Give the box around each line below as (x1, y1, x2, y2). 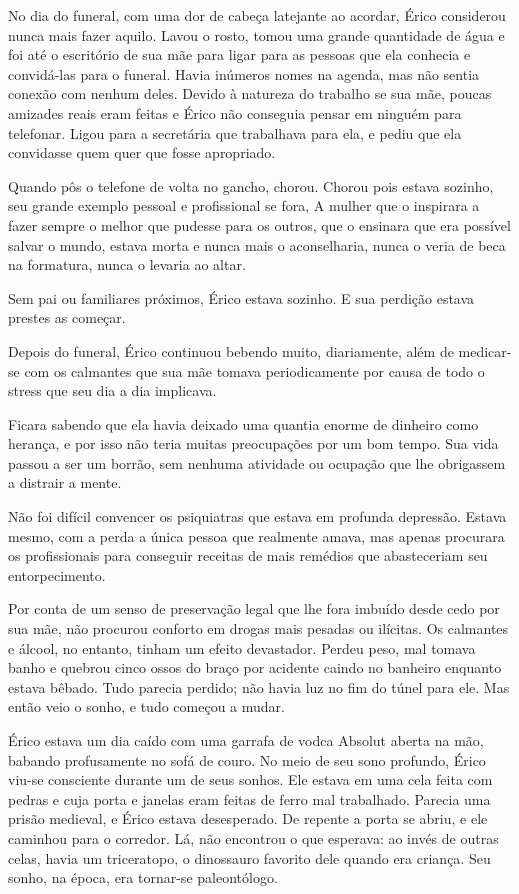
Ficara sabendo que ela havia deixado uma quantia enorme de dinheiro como (8, 413, 479, 434)
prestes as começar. (8, 307, 126, 328)
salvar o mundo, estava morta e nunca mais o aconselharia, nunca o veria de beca (8, 234, 506, 255)
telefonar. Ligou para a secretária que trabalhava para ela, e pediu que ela (8, 122, 462, 143)
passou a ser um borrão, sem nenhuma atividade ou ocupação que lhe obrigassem (8, 452, 506, 473)
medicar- (458, 340, 512, 361)
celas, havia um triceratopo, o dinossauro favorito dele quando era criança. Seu (8, 847, 491, 868)
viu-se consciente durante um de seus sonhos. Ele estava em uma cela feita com (8, 769, 493, 790)
